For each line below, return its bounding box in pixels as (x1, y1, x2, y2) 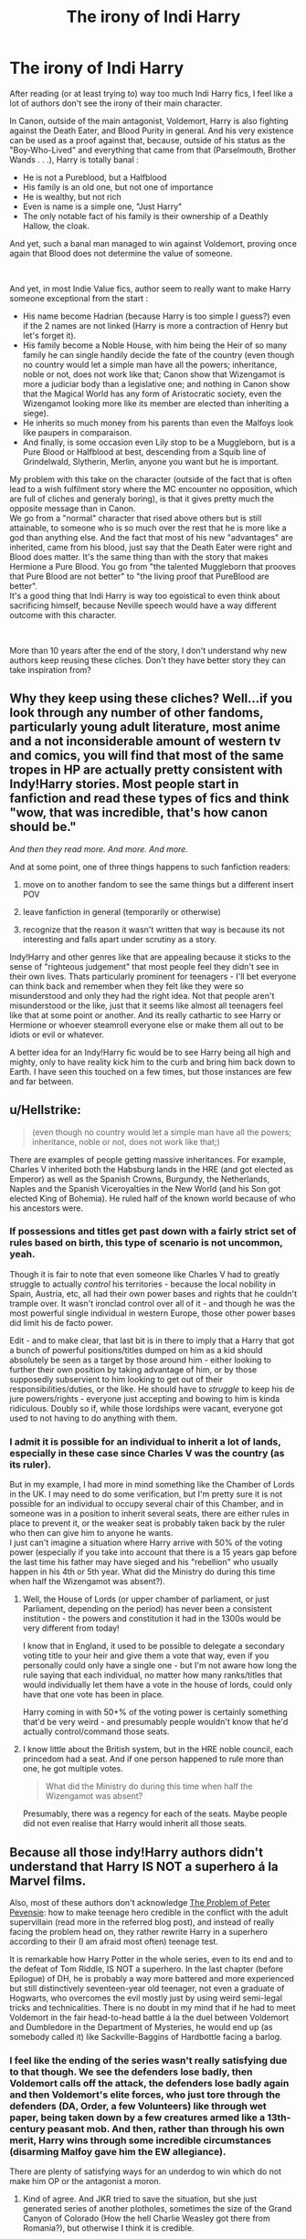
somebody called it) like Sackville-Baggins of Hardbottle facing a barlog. (9, 2031, 282, 2042)
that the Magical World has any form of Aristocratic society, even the (22, 388, 282, 399)
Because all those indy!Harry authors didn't (9, 1845, 263, 1860)
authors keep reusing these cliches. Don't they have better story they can (9, 655, 286, 666)
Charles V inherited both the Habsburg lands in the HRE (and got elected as (9, 1163, 294, 1174)
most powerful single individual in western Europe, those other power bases (9, 1308, 296, 1319)
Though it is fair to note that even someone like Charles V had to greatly (9, 1268, 280, 1279)
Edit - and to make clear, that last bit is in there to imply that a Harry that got (9, 1335, 295, 1346)
